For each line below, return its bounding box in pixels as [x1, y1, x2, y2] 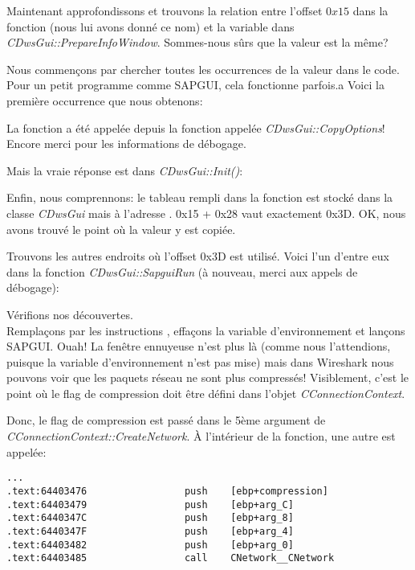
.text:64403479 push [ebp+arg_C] [6, 498, 294, 511]
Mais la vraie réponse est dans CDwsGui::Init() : [6, 162, 243, 178]
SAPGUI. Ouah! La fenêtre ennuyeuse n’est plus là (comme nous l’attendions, [6, 338, 391, 355]
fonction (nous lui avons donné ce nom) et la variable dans [6, 18, 295, 35]
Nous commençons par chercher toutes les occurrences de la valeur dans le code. [6, 60, 400, 77]
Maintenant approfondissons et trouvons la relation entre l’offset [6, 2, 323, 18]
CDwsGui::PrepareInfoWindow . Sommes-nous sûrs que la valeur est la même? [6, 34, 389, 51]
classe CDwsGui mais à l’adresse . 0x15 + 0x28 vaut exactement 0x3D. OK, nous [6, 204, 406, 221]
